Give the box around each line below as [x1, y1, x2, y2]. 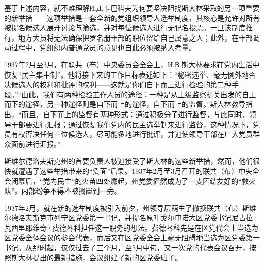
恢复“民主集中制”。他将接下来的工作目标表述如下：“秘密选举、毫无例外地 [4, 69, 249, 80]
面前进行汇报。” [11, 138, 61, 149]
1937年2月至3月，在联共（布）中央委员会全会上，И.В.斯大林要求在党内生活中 [4, 59, 260, 69]
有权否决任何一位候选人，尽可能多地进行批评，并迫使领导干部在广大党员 [11, 129, 253, 139]
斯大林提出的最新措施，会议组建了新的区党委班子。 [11, 252, 182, 262]
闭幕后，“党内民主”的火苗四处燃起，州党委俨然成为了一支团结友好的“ [11, 175, 242, 186]
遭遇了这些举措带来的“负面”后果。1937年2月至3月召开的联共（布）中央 [18, 165, 253, 176]
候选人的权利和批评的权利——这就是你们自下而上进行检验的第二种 [11, 79, 232, 90]
